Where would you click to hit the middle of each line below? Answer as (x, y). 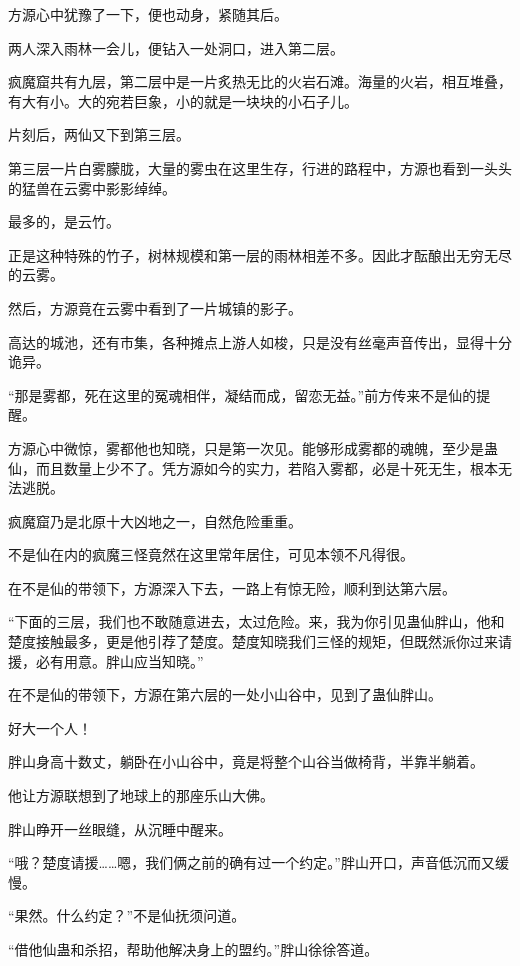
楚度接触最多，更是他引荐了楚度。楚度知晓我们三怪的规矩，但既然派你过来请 (260, 641)
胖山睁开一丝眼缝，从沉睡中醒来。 (120, 828)
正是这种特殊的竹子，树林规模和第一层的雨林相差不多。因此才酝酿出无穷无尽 (260, 254)
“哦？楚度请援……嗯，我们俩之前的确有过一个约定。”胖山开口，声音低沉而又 (251, 862)
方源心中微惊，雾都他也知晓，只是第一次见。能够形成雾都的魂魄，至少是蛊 (253, 447)
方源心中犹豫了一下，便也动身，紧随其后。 (148, 14)
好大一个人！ (50, 727)
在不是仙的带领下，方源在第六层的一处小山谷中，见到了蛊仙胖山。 (225, 694)
